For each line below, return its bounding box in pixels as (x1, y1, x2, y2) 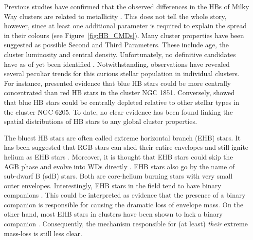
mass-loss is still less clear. (4, 228, 82, 238)
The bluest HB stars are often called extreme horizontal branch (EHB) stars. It (4, 132, 241, 142)
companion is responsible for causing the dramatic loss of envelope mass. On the (4, 199, 243, 209)
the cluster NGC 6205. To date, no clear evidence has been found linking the (4, 106, 233, 117)
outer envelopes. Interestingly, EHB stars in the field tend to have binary (4, 180, 221, 190)
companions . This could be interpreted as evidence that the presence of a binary (4, 190, 246, 200)
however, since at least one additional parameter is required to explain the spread (4, 20, 247, 31)
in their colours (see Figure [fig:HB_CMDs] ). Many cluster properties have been (4, 30, 244, 40)
